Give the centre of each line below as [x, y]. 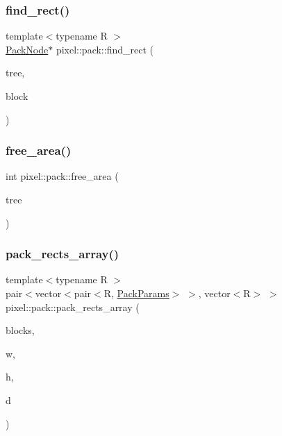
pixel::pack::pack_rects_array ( [73, 307]
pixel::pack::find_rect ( [105, 49]
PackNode [27, 49]
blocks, [20, 330]
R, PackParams [136, 293]
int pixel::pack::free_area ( [62, 176]
